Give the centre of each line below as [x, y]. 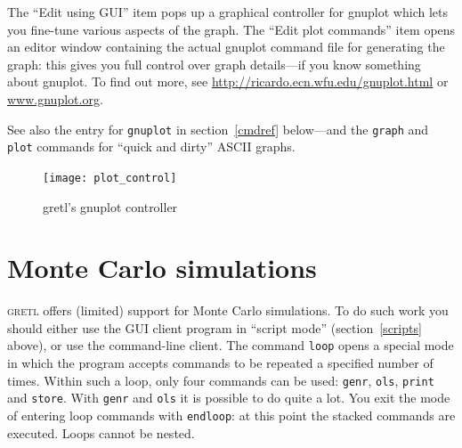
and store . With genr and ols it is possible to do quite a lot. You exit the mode [229, 398]
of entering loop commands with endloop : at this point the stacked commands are [231, 415]
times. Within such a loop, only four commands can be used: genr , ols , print [221, 380]
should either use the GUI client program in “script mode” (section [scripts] [215, 327]
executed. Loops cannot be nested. [101, 432]
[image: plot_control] [110, 178]
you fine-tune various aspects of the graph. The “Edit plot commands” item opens [231, 29]
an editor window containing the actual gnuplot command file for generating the [226, 47]
